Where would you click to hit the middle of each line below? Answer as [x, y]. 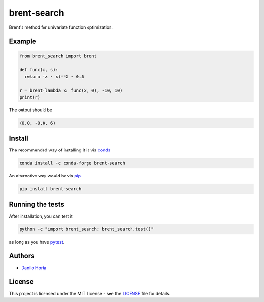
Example [22, 41]
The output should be [31, 110]
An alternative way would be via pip [45, 176]
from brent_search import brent [58, 56]
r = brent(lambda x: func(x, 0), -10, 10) [71, 90]
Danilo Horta [34, 268]
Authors [22, 256]
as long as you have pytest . [37, 242]
